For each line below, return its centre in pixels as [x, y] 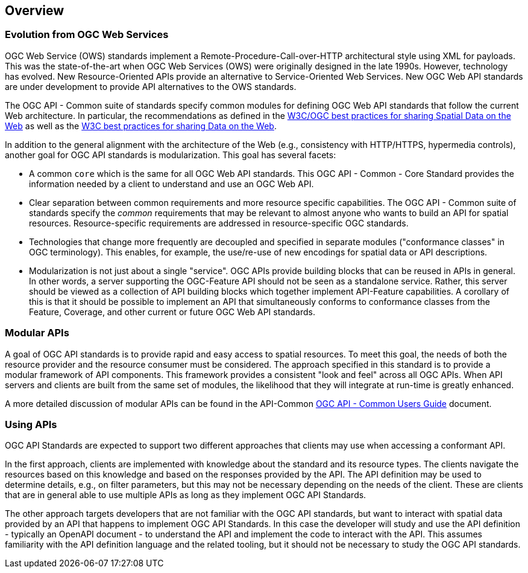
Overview [35, 11]
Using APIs [31, 424]
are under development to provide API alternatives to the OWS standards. [151, 86]
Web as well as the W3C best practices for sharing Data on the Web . [141, 126]
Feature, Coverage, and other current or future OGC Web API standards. [172, 312]
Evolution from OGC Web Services [87, 35]
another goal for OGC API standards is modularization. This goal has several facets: [171, 155]
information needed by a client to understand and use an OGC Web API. [171, 184]
